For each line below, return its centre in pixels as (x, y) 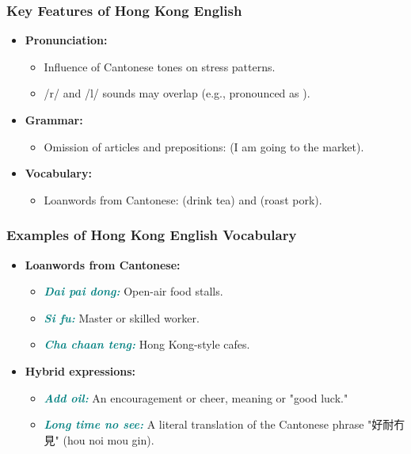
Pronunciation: (66, 40)
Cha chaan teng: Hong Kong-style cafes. (147, 344)
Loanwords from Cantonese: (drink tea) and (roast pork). (183, 199)
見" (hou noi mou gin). (99, 439)
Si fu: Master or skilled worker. (122, 317)
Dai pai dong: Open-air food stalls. (133, 291)
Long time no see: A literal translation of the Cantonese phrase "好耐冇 (225, 424)
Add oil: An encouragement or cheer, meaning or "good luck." (196, 397)
